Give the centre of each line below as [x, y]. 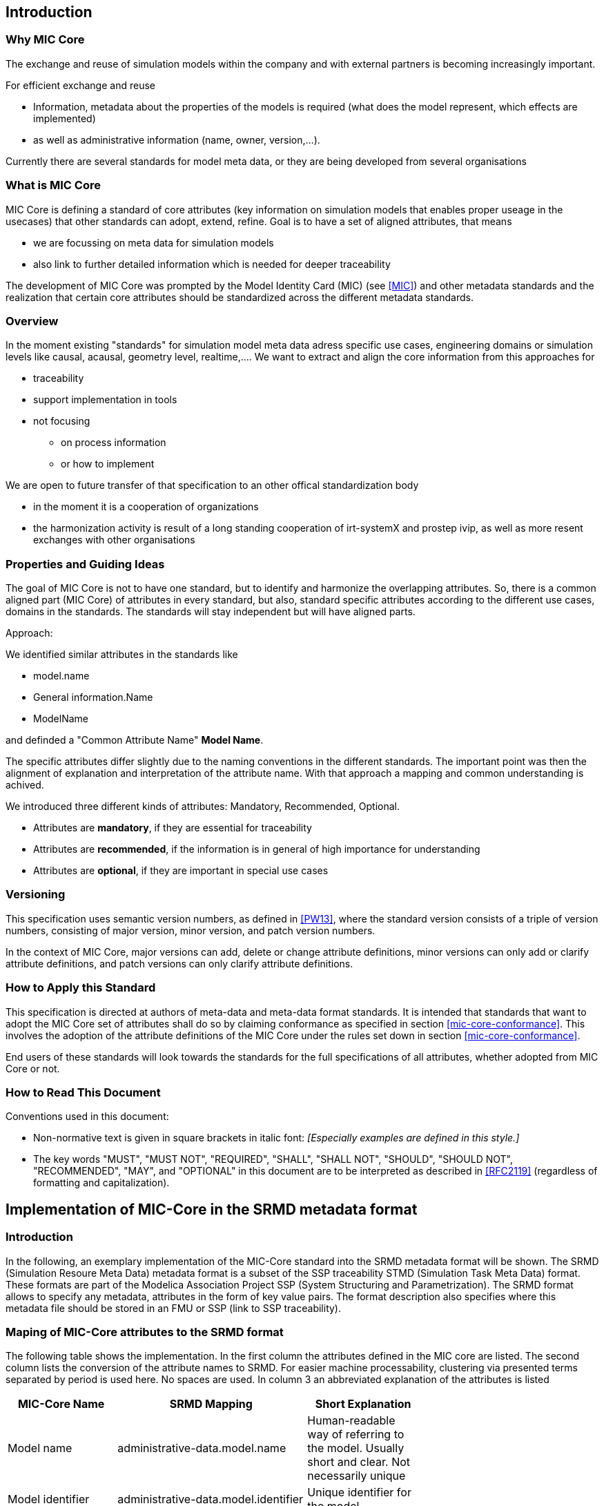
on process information [114, 443]
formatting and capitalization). [101, 1183]
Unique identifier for [359, 1493]
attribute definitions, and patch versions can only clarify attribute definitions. [179, 963]
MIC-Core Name [61, 1404]
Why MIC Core [45, 40]
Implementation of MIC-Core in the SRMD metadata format [212, 1209]
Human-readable [351, 1421]
